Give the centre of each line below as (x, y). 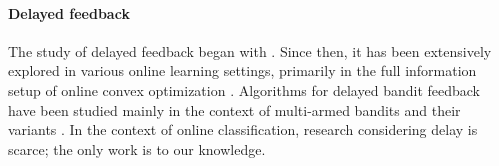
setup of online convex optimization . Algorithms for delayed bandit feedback (244, 89)
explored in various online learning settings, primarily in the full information (242, 70)
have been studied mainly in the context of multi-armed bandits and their (234, 109)
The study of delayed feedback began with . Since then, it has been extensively (250, 50)
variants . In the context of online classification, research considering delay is (243, 129)
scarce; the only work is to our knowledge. (137, 148)
